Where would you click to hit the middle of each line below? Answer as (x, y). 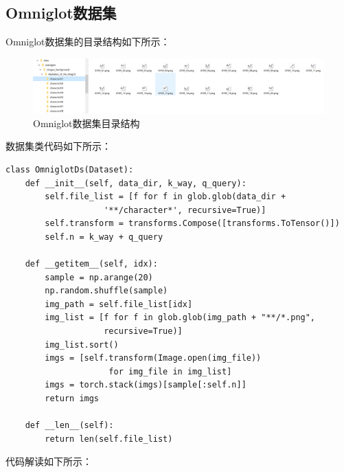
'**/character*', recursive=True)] (185, 210)
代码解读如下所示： (49, 461)
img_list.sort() (82, 345)
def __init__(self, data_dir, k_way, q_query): (136, 183)
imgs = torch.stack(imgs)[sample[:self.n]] (146, 385)
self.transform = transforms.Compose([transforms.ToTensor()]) (192, 224)
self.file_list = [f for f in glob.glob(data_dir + (165, 197)
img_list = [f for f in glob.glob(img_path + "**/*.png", (180, 318)
